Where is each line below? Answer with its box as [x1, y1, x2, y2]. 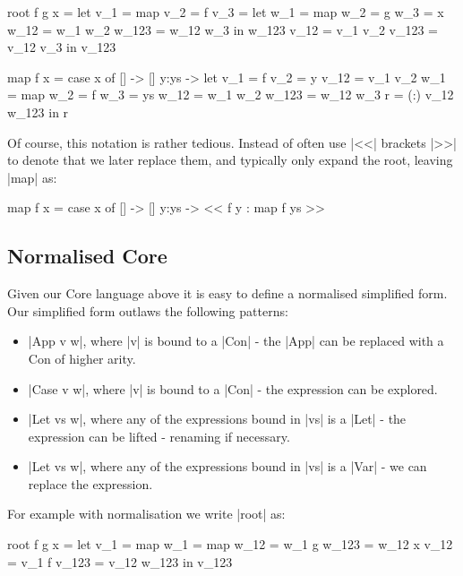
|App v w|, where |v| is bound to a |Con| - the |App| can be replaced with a [28, 331, 444, 350]
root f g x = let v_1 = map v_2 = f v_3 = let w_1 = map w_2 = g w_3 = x [7, 3, 444, 21]
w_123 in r [7, 102, 69, 121]
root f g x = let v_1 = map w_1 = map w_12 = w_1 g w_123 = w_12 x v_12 [7, 535, 453, 554]
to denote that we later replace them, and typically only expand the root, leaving [7, 150, 453, 169]
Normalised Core [7, 242, 167, 270]
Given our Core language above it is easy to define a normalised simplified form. [7, 284, 448, 303]
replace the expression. [28, 474, 153, 493]
